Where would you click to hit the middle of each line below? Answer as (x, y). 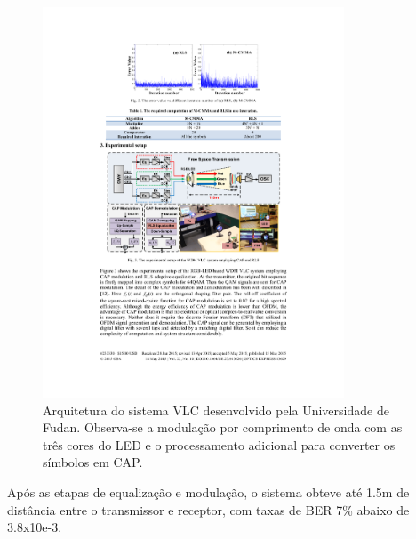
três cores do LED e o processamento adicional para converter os (219, 444)
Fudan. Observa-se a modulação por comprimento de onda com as (223, 427)
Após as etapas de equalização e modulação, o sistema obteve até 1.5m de (208, 492)
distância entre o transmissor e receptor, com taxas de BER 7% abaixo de (208, 509)
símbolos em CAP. (93, 462)
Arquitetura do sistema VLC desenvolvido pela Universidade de (216, 410)
